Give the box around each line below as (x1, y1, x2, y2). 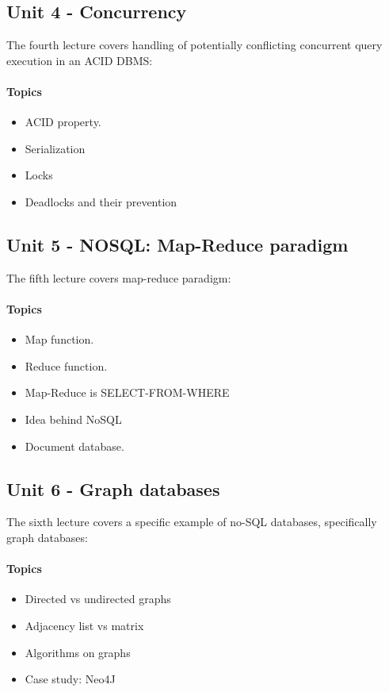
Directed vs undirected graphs (25, 590, 171, 607)
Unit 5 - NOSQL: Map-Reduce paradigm (6, 232, 349, 256)
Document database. (25, 437, 124, 454)
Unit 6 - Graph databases (6, 476, 220, 501)
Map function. (25, 331, 94, 348)
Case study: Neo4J (25, 671, 116, 687)
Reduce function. (25, 357, 108, 374)
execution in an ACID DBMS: (6, 52, 153, 68)
